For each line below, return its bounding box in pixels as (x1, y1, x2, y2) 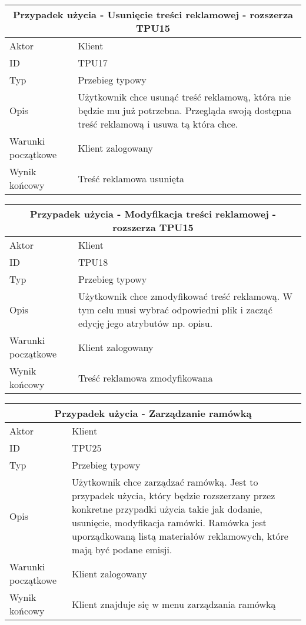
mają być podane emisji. (72, 543, 172, 556)
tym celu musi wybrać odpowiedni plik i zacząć (78, 303, 272, 316)
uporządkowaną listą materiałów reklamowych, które (72, 529, 288, 543)
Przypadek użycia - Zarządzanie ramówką (54, 406, 252, 420)
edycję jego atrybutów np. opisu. (78, 316, 213, 330)
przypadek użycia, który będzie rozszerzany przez (72, 489, 275, 502)
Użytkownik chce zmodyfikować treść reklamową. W (78, 289, 293, 303)
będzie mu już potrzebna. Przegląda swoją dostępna (78, 103, 292, 117)
